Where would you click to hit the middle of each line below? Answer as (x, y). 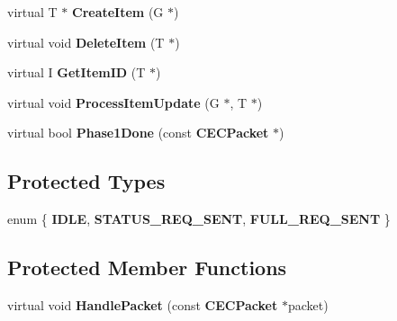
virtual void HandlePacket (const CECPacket (143, 304)
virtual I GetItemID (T (77, 72)
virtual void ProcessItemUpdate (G (113, 102)
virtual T (32, 12)
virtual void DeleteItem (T (86, 42)
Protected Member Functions (147, 267)
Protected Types (86, 181)
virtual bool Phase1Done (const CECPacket (138, 133)
